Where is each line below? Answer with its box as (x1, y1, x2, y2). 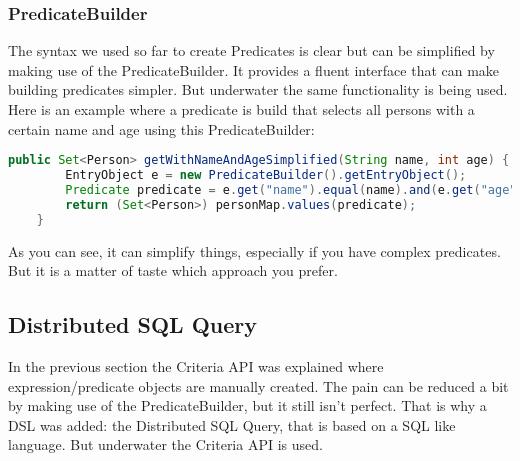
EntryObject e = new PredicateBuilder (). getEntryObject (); (65, 168, 467, 183)
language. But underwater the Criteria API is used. (8, 434, 323, 455)
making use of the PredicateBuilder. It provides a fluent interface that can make (8, 59, 500, 80)
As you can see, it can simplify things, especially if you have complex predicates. (8, 240, 501, 261)
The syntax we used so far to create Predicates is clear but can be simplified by (8, 40, 495, 61)
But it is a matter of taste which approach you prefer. (8, 260, 338, 281)
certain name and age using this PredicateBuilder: (8, 118, 315, 139)
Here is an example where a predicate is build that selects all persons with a (8, 99, 475, 119)
